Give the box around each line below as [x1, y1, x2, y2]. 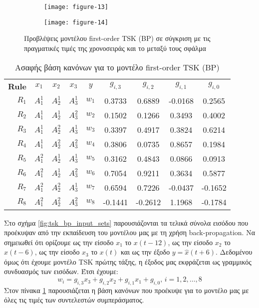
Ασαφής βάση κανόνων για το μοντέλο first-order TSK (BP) [15, 61, 220, 73]
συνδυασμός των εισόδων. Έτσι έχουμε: [4, 266, 118, 277]
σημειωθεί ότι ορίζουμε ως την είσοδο [4, 237, 114, 247]
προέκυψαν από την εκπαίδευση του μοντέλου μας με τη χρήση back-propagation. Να [4, 227, 255, 238]
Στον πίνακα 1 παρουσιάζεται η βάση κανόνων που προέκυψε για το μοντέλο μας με [4, 285, 249, 295]
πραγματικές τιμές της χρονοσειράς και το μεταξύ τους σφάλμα [24, 42, 206, 53]
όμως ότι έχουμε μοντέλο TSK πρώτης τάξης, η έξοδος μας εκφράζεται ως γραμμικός [4, 256, 252, 267]
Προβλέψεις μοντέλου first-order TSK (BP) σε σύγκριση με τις [24, 33, 211, 43]
